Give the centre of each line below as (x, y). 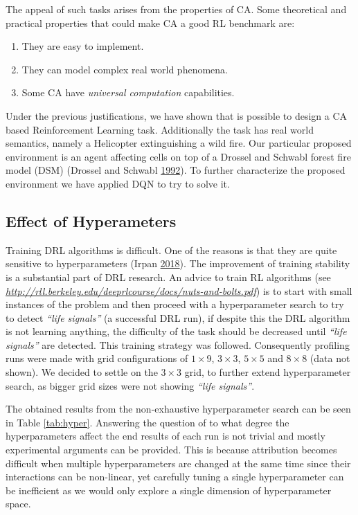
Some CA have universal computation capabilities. (128, 92)
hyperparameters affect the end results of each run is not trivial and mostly (165, 436)
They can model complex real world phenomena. (125, 69)
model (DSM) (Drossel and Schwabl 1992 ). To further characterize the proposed (176, 170)
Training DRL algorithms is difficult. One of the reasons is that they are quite (171, 250)
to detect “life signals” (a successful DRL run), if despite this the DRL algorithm (178, 317)
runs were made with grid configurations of (97, 358)
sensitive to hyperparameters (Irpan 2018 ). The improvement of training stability (178, 263)
